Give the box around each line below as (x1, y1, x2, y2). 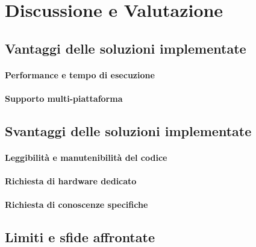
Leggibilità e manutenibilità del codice (5, 151, 167, 163)
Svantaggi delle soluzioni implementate (5, 121, 252, 140)
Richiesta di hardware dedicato (5, 175, 137, 187)
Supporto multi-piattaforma (5, 92, 123, 104)
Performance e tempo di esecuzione (5, 68, 155, 81)
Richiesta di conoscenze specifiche (5, 198, 148, 211)
